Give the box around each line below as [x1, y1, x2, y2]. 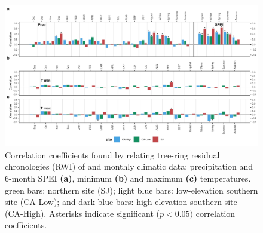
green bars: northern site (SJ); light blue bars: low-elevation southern [5, 183, 258, 196]
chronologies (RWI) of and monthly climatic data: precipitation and [5, 160, 253, 173]
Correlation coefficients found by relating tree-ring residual [5, 148, 220, 161]
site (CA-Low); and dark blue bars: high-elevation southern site [5, 195, 237, 208]
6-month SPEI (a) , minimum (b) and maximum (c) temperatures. [5, 172, 251, 185]
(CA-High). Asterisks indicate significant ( [5, 207, 160, 219]
